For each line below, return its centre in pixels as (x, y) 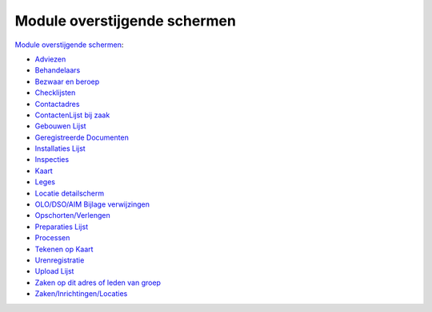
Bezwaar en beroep (67, 81)
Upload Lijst (54, 271)
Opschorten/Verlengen (73, 215)
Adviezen (50, 59)
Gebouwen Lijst (61, 126)
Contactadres (57, 104)
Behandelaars (58, 70)
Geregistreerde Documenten (82, 137)
